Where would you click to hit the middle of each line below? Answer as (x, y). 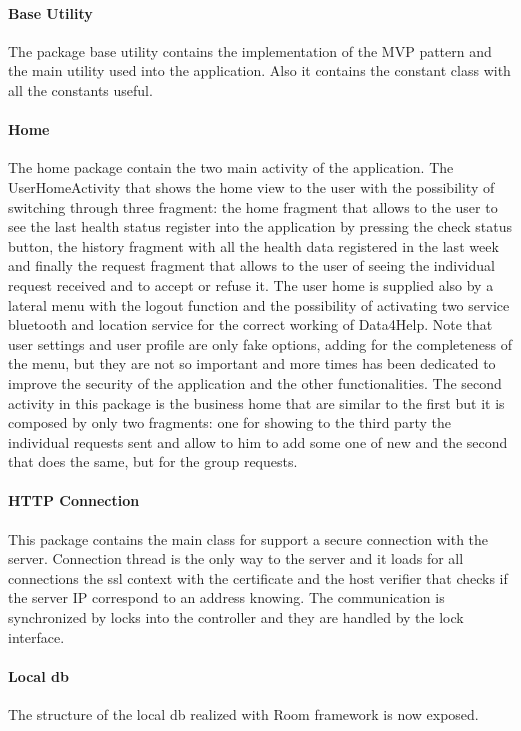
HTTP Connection (74, 500)
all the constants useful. (80, 89)
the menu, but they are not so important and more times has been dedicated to (252, 363)
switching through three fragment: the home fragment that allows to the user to (253, 206)
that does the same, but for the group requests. (153, 461)
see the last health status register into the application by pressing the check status (260, 226)
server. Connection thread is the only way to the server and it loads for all (236, 558)
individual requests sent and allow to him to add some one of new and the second (258, 441)
